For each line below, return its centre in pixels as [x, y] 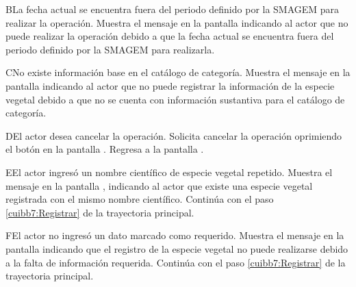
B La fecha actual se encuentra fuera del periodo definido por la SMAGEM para [173, 9]
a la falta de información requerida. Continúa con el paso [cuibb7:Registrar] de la [176, 262]
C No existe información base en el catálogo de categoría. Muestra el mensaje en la [178, 72]
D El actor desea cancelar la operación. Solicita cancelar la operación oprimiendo [174, 135]
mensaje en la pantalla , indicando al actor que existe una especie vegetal [159, 185]
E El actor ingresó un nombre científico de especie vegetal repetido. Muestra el [169, 172]
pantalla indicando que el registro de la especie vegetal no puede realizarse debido [177, 248]
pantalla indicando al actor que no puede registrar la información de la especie [170, 85]
